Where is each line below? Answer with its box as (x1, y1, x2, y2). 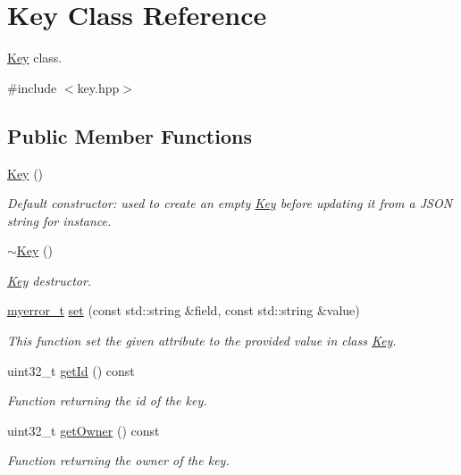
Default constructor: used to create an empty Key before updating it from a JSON (7, 194, 453, 212)
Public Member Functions (7, 121, 252, 149)
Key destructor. (7, 271, 92, 289)
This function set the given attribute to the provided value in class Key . (7, 331, 397, 350)
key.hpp (77, 78, 120, 96)
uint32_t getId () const (7, 361, 135, 379)
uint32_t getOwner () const (7, 421, 160, 439)
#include (7, 78, 57, 96)
